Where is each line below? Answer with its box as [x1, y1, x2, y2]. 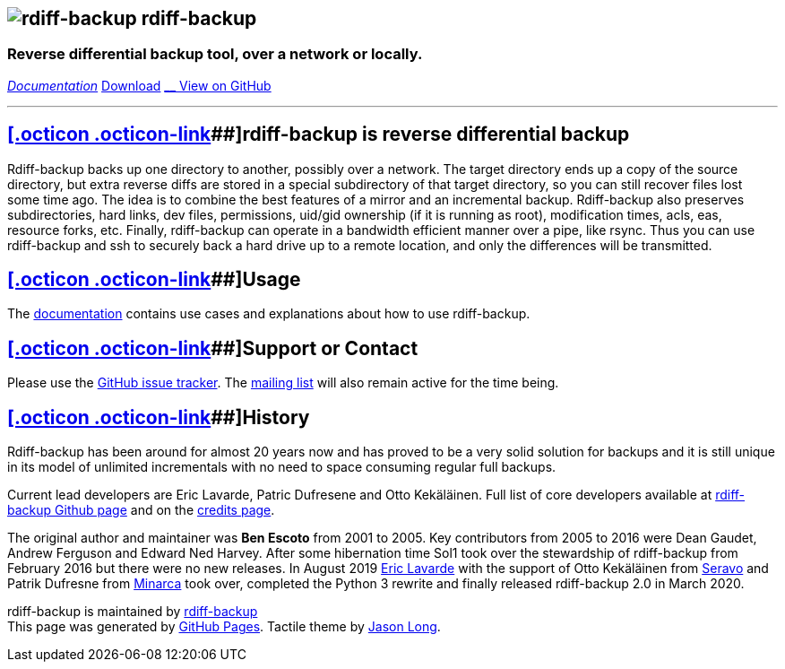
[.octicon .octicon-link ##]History [7, 405, 310, 429]
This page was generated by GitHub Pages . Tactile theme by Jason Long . [7, 619, 441, 635]
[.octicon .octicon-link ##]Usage [7, 268, 301, 291]
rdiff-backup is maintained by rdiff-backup [7, 604, 258, 620]
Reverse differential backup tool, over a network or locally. [7, 45, 423, 64]
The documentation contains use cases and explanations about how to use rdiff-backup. [7, 306, 531, 322]
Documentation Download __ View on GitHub [7, 77, 272, 93]
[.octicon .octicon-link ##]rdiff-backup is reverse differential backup [7, 123, 630, 146]
